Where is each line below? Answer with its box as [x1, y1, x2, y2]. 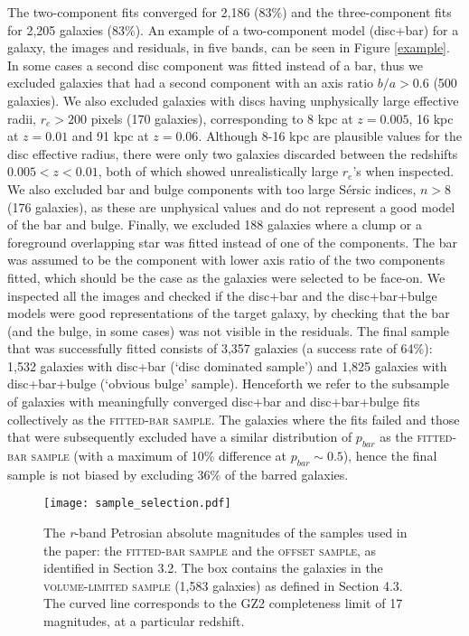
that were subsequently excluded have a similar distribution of [7, 427, 352, 446]
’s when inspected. [352, 162, 455, 181]
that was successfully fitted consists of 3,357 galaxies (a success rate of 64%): [7, 339, 433, 358]
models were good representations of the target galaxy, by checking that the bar [7, 304, 450, 323]
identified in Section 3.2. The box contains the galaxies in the [43, 558, 383, 577]
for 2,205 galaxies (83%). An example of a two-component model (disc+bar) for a [7, 20, 459, 39]
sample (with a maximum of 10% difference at [31, 446, 287, 465]
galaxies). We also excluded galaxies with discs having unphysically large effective [7, 90, 459, 109]
